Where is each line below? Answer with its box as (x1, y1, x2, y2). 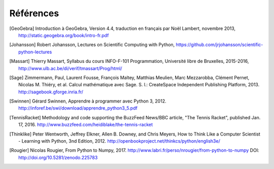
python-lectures (18, 49, 52, 55)
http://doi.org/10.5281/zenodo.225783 (18, 154, 98, 160)
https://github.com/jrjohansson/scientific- (176, 42, 263, 48)
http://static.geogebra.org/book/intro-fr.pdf (18, 32, 109, 38)
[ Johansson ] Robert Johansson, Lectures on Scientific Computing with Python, (9, 42, 175, 48)
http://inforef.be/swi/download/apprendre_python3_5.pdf (18, 105, 138, 111)
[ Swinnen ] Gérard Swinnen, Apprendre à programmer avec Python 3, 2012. (9, 98, 167, 104)
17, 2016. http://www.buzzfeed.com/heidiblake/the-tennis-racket (18, 122, 153, 128)
